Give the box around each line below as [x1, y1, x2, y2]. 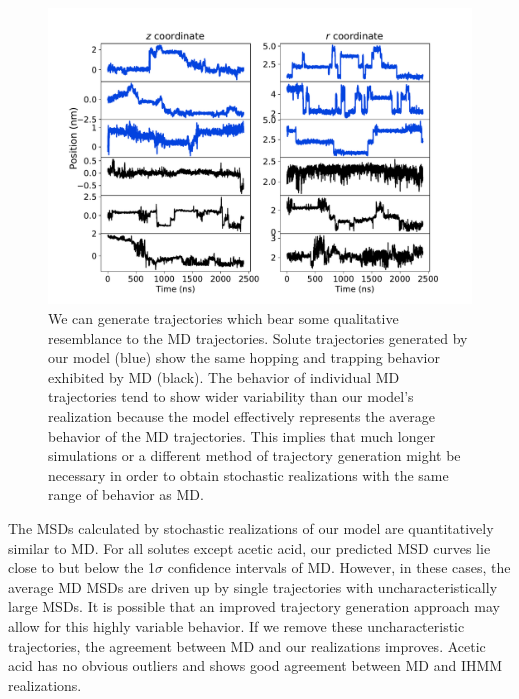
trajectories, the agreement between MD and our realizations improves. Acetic [8, 635, 486, 656]
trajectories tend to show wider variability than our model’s [48, 386, 414, 407]
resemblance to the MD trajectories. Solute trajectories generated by [48, 327, 468, 348]
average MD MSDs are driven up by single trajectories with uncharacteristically [8, 576, 498, 597]
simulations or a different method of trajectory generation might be [48, 445, 461, 466]
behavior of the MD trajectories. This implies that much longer [48, 425, 436, 446]
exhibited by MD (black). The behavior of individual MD [48, 366, 400, 387]
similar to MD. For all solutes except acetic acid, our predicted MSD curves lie [8, 537, 491, 558]
